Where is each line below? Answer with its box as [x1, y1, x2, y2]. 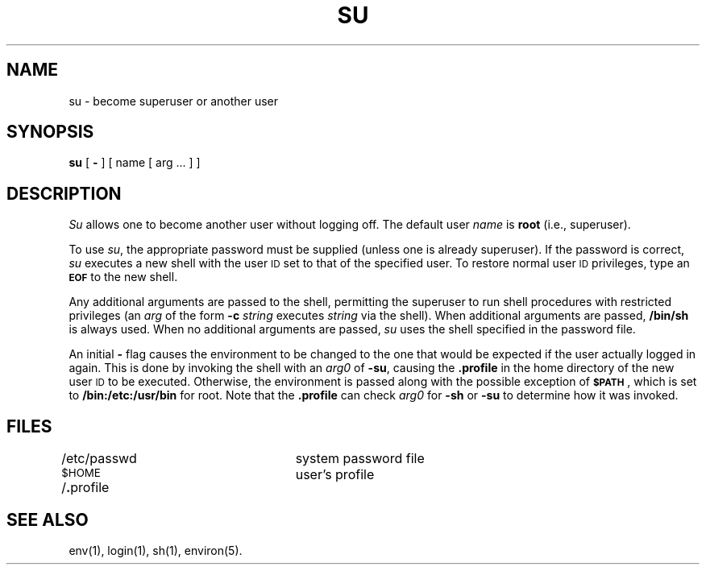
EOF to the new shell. [69, 270, 178, 284]
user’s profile [295, 466, 375, 483]
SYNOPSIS [6, 122, 94, 143]
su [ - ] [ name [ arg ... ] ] [69, 155, 201, 170]
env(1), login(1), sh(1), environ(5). [69, 543, 243, 557]
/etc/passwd [61, 450, 137, 467]
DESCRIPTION [6, 183, 122, 204]
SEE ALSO [6, 509, 89, 530]
